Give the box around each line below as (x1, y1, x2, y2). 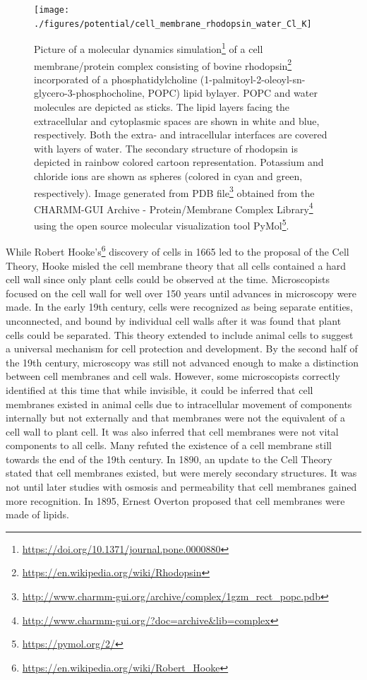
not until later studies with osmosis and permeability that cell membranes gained (6, 479, 357, 494)
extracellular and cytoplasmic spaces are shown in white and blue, (34, 113, 320, 128)
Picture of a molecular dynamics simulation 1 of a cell (34, 40, 263, 56)
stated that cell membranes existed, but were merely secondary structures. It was (6, 465, 357, 480)
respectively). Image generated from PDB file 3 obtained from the (34, 183, 315, 200)
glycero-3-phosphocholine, (34, 85, 145, 100)
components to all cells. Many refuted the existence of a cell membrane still (6, 438, 332, 453)
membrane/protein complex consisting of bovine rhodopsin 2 (34, 56, 292, 73)
